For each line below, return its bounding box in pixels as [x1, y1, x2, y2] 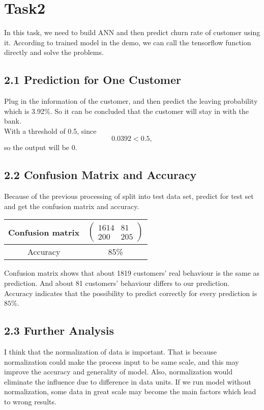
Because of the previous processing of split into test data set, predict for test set [4, 191, 254, 201]
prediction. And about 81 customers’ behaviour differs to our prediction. [4, 278, 230, 288]
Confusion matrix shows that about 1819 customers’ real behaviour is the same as [4, 268, 260, 278]
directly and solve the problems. [4, 47, 104, 57]
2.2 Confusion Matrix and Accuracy [4, 167, 197, 183]
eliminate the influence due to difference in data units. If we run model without [4, 376, 251, 387]
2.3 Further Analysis [4, 323, 114, 338]
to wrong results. [4, 396, 56, 407]
